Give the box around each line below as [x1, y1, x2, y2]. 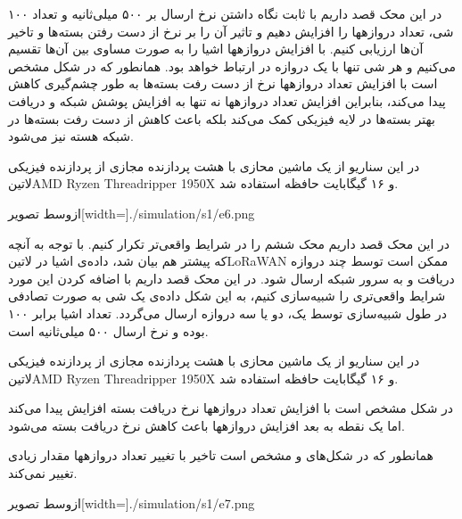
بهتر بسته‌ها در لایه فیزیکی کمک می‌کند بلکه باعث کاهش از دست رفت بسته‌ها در [8, 109, 435, 128]
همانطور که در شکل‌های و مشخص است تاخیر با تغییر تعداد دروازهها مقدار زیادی [8, 446, 433, 465]
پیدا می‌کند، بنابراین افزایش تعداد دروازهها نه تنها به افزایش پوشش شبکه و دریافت [8, 91, 446, 110]
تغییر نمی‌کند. [8, 464, 78, 482]
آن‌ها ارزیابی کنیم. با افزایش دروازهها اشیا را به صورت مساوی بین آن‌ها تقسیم [8, 39, 424, 58]
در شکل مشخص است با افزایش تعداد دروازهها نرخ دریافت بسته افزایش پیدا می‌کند [8, 399, 454, 417]
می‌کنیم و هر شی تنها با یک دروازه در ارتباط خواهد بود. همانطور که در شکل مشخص [8, 56, 456, 75]
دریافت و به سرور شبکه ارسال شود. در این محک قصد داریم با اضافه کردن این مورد [8, 268, 455, 287]
